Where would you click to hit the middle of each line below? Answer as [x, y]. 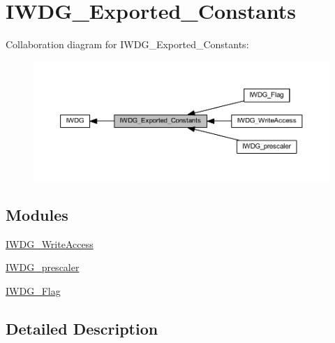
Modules [37, 214]
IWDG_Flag [33, 290]
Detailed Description [82, 328]
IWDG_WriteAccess [50, 243]
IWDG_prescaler [43, 267]
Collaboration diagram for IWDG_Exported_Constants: [127, 44]
